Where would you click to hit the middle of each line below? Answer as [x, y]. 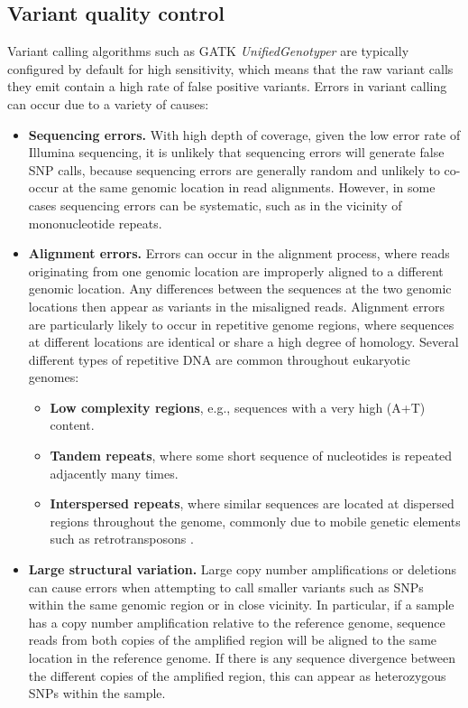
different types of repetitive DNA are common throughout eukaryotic [219, 359]
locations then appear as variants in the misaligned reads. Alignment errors [236, 306]
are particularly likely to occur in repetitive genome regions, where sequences [241, 324]
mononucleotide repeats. [95, 223]
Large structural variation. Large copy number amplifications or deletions [242, 569]
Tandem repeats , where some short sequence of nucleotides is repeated [251, 456]
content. [72, 425]
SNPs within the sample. [97, 693]
